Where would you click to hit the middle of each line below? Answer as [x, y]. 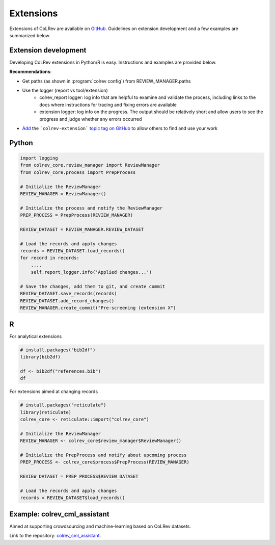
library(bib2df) [40, 357]
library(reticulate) [46, 412]
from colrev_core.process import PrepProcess [78, 172]
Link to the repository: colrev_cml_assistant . [55, 536]
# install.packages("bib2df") [58, 350]
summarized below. [30, 35]
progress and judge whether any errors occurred [91, 119]
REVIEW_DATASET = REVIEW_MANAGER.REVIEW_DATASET [82, 229]
